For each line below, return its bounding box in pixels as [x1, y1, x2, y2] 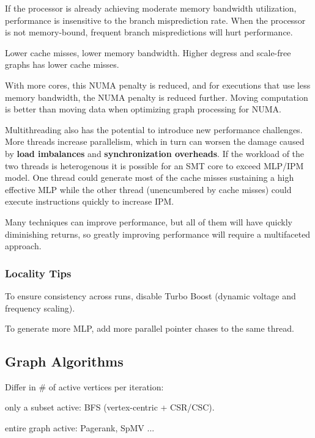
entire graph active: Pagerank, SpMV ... [5, 422, 155, 434]
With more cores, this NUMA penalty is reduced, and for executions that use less [5, 78, 311, 91]
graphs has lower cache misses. [5, 58, 119, 71]
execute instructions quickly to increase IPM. [5, 195, 174, 208]
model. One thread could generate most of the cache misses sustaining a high [5, 171, 294, 184]
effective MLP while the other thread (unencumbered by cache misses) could [5, 183, 292, 195]
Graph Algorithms [5, 352, 124, 371]
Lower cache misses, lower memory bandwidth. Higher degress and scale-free [5, 46, 291, 59]
